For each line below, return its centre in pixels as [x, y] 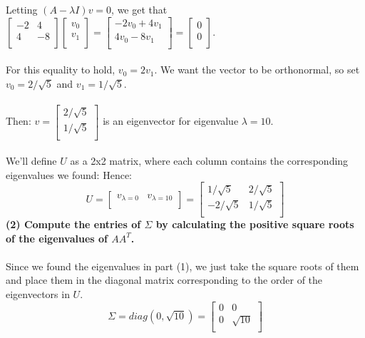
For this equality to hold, [61, 70]
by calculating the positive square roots [255, 224]
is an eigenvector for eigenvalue [171, 121]
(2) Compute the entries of [73, 224]
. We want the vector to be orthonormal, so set [257, 70]
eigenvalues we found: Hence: [69, 174]
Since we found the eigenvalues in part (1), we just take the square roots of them [182, 266]
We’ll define [31, 161]
